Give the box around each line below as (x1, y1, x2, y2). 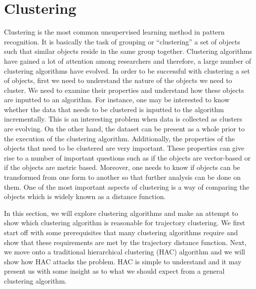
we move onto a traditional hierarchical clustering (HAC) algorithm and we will (4, 247, 245, 257)
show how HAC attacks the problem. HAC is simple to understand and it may (4, 256, 242, 266)
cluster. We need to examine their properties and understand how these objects (4, 84, 244, 95)
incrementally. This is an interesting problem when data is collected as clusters (4, 114, 243, 124)
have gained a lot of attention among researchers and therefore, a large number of (4, 55, 252, 66)
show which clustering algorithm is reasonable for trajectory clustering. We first (4, 217, 245, 228)
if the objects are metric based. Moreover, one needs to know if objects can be (4, 162, 240, 172)
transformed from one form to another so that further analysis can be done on (4, 172, 241, 182)
